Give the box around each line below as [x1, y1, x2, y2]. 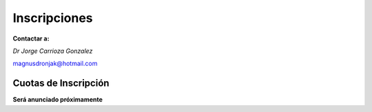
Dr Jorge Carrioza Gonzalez [12, 47, 93, 55]
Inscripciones [12, 10, 93, 25]
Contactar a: [12, 34, 50, 43]
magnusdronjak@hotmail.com [12, 59, 98, 68]
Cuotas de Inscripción [12, 78, 110, 89]
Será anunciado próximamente [12, 96, 103, 104]
